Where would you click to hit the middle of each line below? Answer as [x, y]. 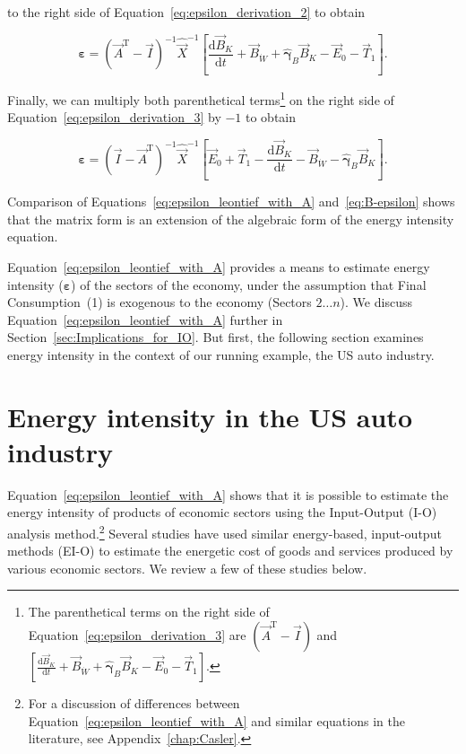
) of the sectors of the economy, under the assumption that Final [249, 284]
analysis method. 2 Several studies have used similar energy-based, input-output [224, 532]
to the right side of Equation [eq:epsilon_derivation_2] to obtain [186, 12]
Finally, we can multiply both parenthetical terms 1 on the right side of [201, 98]
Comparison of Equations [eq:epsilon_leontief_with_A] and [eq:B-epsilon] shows [231, 202]
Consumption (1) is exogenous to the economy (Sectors [160, 302]
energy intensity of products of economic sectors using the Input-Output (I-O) [222, 512]
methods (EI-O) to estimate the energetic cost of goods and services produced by [230, 551]
